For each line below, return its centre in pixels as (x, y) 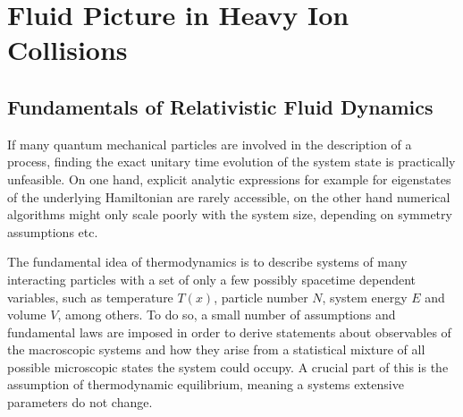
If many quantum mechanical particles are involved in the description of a (210, 144)
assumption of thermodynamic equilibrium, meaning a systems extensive (206, 384)
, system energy (365, 297)
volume (27, 315)
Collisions (67, 50)
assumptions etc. (53, 231)
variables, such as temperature (90, 297)
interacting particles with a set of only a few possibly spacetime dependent (212, 279)
